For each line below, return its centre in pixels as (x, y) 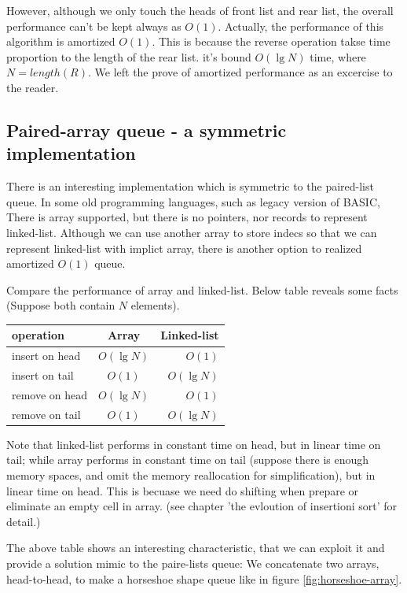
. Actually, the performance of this (301, 26)
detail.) (24, 521)
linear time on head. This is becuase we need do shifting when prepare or (183, 490)
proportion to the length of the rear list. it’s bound (129, 56)
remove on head (50, 394)
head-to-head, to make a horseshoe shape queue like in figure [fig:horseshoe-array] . (204, 578)
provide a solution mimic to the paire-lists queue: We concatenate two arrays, (193, 563)
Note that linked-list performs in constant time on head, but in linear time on (194, 444)
